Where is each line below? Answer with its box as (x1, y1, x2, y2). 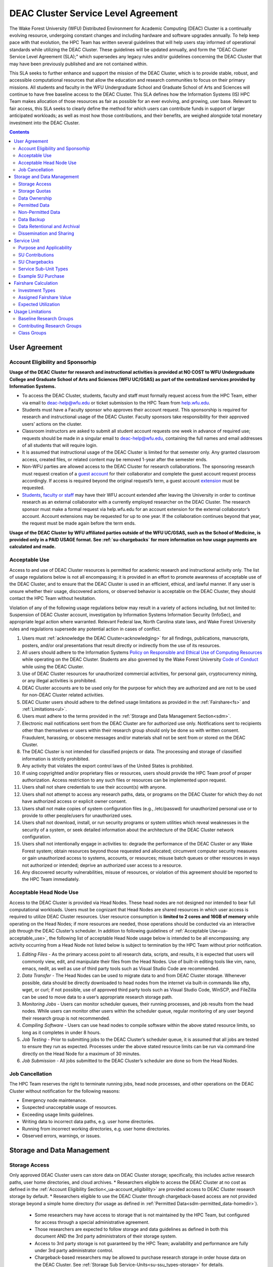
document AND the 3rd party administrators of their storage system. (34, 1233, 177, 1239)
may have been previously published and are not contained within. (9, 61, 148, 67)
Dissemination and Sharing (18, 231, 74, 237)
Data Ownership (18, 195, 52, 201)
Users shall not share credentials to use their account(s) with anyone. (22, 784, 167, 790)
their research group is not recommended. (22, 1015, 111, 1021)
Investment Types (18, 287, 56, 293)
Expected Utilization (18, 302, 60, 308)
